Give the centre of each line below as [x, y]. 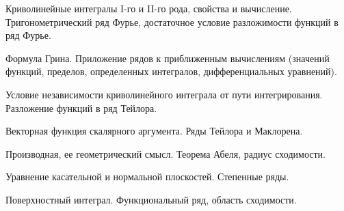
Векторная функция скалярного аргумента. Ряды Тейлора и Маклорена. [154, 131]
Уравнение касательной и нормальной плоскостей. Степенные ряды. [147, 177]
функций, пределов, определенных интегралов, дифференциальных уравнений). [171, 71]
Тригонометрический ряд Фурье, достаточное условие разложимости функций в [172, 22]
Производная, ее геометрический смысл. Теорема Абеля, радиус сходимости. [166, 153]
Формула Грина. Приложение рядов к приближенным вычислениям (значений [168, 58]
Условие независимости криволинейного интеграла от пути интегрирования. [164, 94]
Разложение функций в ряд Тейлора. [81, 108]
